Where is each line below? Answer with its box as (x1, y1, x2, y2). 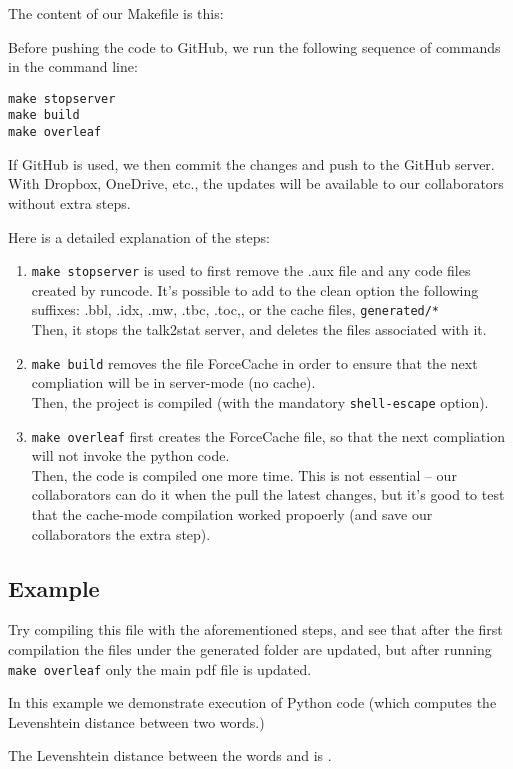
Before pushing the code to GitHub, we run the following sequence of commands (8, 36, 501, 57)
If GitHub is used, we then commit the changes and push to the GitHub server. (8, 153, 495, 174)
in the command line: (8, 56, 138, 77)
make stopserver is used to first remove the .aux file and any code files (31, 260, 471, 281)
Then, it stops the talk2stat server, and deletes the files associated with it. (31, 319, 487, 340)
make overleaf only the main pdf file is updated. (8, 658, 312, 679)
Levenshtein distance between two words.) (8, 711, 265, 732)
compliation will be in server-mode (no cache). (31, 372, 316, 393)
